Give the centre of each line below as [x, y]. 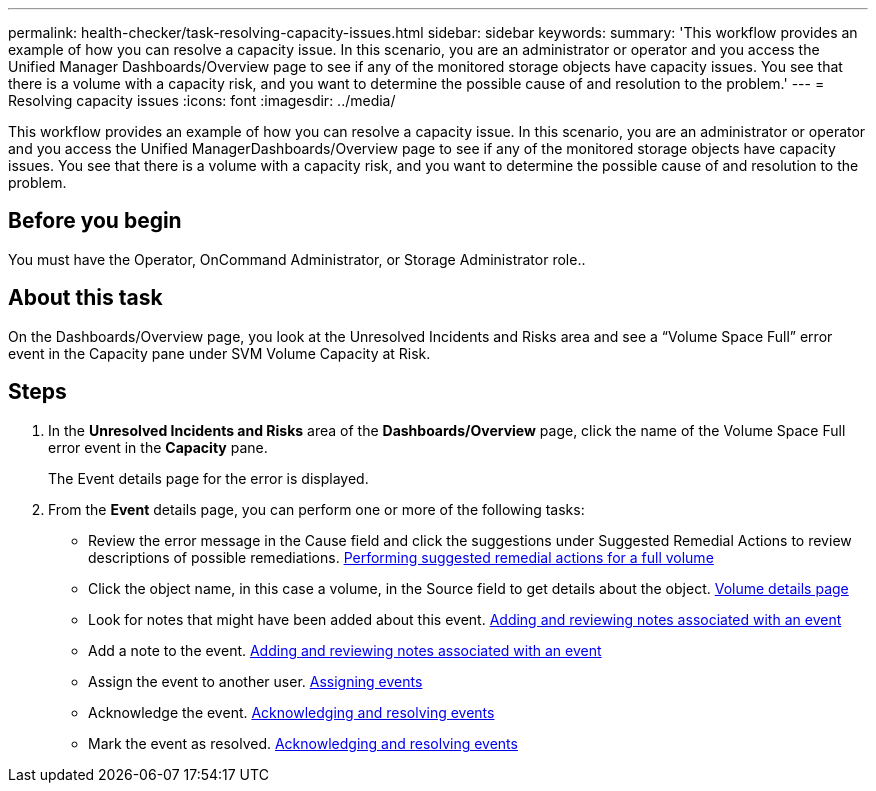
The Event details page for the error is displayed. [208, 478]
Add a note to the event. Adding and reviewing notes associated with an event [345, 650]
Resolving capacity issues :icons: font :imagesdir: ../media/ [202, 100]
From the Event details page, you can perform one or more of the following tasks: [316, 509]
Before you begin [95, 221]
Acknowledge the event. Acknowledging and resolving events [291, 712]
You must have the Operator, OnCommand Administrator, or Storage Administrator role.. [297, 259]
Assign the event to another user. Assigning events [255, 681]
